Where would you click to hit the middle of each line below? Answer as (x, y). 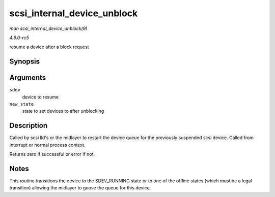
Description (29, 126)
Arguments (28, 78)
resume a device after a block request (49, 47)
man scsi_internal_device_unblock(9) (48, 28)
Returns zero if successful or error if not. (52, 154)
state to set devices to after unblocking (63, 111)
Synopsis (25, 62)
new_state (22, 104)
